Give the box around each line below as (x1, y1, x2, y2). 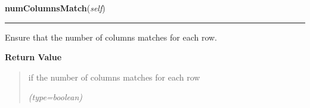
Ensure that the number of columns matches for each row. (5, 30, 218, 43)
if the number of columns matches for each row (28, 70, 200, 83)
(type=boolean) (28, 91, 82, 103)
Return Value (5, 51, 62, 63)
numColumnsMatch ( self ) (5, 2, 106, 14)
